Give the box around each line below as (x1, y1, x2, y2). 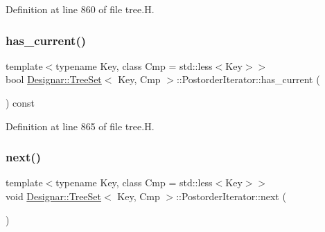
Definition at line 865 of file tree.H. (6, 118, 155, 133)
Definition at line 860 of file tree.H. (6, 2, 155, 16)
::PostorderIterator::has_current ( (176, 72, 320, 87)
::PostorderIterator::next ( (176, 189, 286, 203)
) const (6, 96, 35, 109)
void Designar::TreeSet (6, 189, 102, 203)
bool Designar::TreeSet (6, 72, 102, 87)
